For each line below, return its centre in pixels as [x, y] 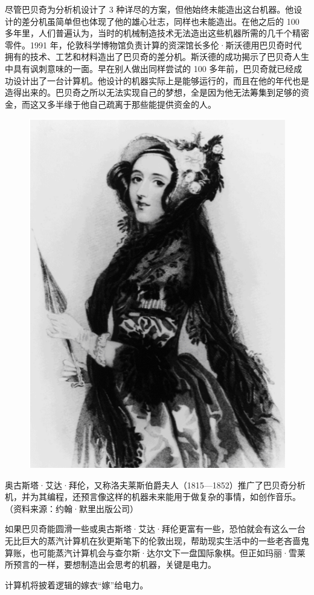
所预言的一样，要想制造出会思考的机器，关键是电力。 [111, 564]
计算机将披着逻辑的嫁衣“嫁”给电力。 [77, 584]
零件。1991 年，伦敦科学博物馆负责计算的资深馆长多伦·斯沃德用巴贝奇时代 [153, 44]
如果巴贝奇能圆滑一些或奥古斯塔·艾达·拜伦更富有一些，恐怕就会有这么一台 [155, 529]
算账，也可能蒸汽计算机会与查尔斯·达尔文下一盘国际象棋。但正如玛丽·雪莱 [155, 552]
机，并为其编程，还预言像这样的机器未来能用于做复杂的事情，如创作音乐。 [153, 497]
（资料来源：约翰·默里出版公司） [72, 508]
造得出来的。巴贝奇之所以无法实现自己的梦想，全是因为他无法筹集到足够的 [153, 92]
